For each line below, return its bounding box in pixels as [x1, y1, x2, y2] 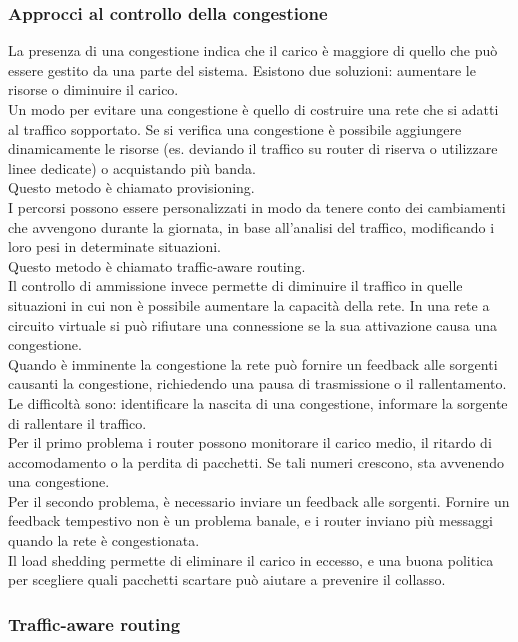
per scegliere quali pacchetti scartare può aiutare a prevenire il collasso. [8, 569, 446, 590]
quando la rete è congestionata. [8, 530, 200, 551]
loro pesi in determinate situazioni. [8, 236, 221, 257]
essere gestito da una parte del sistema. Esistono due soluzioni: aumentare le [8, 59, 476, 80]
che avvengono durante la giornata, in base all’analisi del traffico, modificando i [8, 216, 495, 237]
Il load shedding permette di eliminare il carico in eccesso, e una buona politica [8, 549, 494, 570]
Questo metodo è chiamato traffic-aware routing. [8, 255, 306, 276]
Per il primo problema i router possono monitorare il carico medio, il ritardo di [8, 432, 492, 453]
